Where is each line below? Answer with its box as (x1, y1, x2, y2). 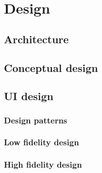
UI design (4, 88, 53, 104)
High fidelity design (4, 158, 82, 171)
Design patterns (4, 114, 68, 126)
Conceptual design (4, 60, 98, 75)
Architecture (4, 31, 69, 46)
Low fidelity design (4, 136, 79, 148)
